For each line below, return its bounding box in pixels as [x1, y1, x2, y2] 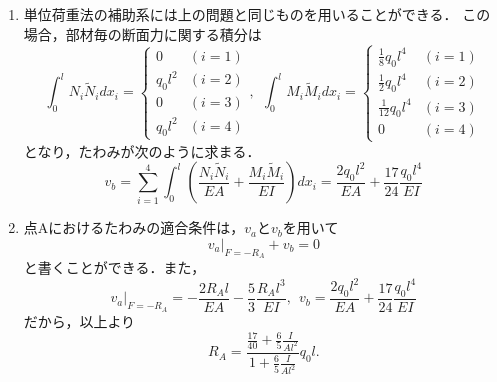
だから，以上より [23, 311, 136, 332]
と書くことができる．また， [23, 257, 206, 278]
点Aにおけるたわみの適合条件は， [23, 217, 245, 238]
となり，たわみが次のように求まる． [23, 140, 261, 161]
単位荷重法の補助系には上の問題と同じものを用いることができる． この [23, 4, 491, 24]
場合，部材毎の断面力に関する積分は [23, 23, 262, 44]
